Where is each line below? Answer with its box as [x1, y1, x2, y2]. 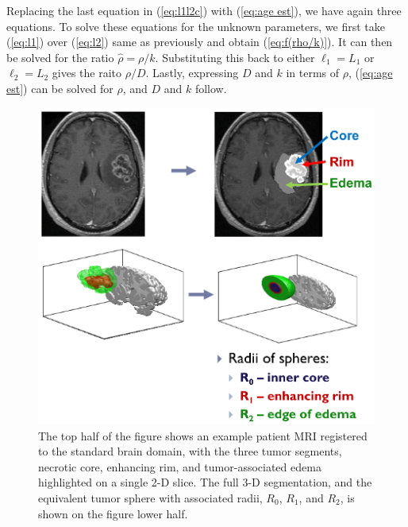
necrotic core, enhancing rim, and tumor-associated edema [38, 458, 321, 475]
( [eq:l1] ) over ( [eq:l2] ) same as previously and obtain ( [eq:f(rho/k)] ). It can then [6, 33, 393, 50]
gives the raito [52, 64, 122, 81]
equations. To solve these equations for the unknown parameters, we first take [6, 17, 385, 34]
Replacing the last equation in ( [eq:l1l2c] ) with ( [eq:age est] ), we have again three [6, 2, 402, 18]
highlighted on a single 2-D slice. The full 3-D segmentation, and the [38, 474, 372, 490]
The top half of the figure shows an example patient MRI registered [38, 427, 368, 444]
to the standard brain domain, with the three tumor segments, [38, 443, 342, 459]
